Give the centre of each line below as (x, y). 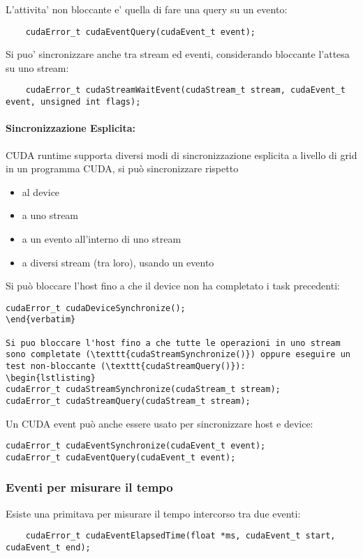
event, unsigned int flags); (73, 102)
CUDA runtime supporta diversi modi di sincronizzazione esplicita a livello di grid (181, 154)
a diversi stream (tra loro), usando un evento (118, 262)
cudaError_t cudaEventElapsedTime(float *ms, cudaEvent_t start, (180, 536)
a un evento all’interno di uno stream (102, 238)
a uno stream (50, 215)
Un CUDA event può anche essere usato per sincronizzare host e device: (160, 423)
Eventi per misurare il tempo (89, 487)
